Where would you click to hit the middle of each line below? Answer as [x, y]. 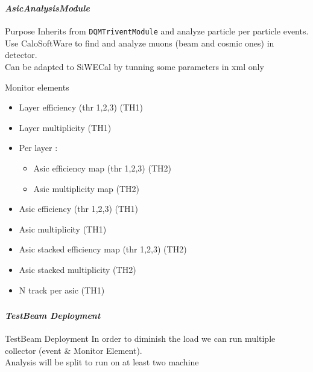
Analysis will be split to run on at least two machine [102, 362]
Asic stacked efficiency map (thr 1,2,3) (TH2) [103, 249]
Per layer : [38, 148]
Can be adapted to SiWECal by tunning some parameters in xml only [134, 66]
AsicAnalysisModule [47, 8]
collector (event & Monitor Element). [74, 350]
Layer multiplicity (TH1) [65, 127]
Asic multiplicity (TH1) [63, 229]
